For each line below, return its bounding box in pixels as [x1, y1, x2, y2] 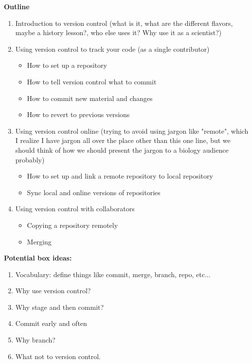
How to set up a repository [27, 60, 107, 70]
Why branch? [15, 335, 55, 345]
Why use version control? [15, 285, 91, 296]
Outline [4, 1, 30, 11]
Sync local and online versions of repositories [27, 187, 161, 197]
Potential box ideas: [4, 253, 72, 263]
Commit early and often [15, 318, 87, 328]
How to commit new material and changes [27, 93, 153, 103]
